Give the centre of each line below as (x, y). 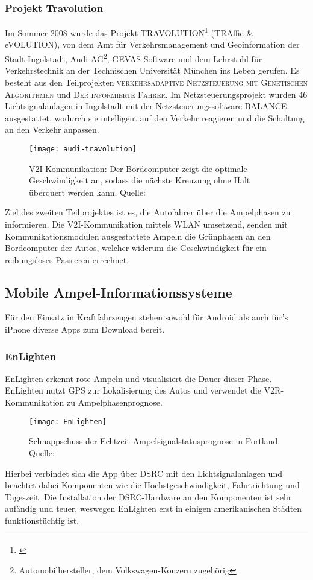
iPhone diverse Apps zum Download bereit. (85, 329)
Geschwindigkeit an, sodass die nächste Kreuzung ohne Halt (140, 180)
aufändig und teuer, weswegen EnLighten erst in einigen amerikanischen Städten (153, 508)
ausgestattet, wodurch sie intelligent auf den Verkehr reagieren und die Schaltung (155, 117)
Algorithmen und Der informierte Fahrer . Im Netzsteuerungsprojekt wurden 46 (156, 94)
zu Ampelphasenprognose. (115, 402)
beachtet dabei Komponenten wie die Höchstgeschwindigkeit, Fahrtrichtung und (152, 485)
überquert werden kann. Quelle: (87, 192)
